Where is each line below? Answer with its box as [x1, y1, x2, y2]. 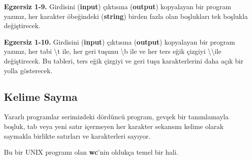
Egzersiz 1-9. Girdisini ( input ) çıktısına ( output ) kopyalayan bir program [4, 1, 231, 11]
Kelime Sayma [4, 89, 78, 104]
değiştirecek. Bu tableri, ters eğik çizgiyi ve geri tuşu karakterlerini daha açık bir [4, 55, 244, 65]
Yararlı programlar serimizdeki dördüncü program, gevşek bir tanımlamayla [4, 112, 229, 122]
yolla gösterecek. [4, 65, 53, 75]
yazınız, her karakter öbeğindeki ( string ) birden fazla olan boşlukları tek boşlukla [4, 11, 248, 21]
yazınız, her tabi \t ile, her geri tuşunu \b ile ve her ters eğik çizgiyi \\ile [4, 46, 221, 56]
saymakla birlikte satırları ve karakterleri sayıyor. [4, 130, 151, 141]
